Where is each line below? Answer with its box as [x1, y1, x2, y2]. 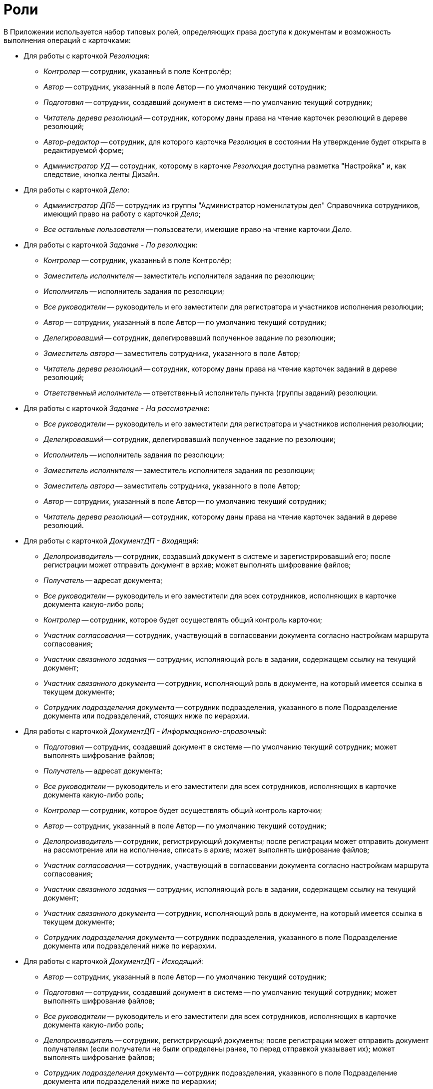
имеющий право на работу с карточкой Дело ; [43, 209, 201, 218]
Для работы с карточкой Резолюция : [23, 51, 150, 60]
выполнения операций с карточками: [3, 35, 131, 44]
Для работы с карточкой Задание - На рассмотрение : [23, 403, 210, 412]
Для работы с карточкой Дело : [23, 185, 129, 194]
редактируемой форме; [43, 145, 124, 154]
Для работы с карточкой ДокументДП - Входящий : [23, 536, 199, 545]
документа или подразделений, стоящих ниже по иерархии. [43, 711, 250, 720]
